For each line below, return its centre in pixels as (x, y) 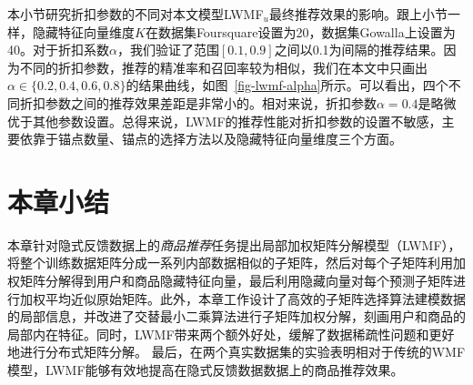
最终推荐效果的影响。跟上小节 (358, 14)
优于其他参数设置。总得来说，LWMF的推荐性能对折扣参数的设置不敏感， (225, 121)
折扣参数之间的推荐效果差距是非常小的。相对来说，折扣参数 (198, 102)
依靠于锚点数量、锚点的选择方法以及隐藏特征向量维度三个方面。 (211, 139)
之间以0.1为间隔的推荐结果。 (359, 50)
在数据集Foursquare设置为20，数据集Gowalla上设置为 (300, 31)
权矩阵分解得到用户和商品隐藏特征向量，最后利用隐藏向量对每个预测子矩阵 (230, 281)
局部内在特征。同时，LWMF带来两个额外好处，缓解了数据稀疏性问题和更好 (231, 334)
